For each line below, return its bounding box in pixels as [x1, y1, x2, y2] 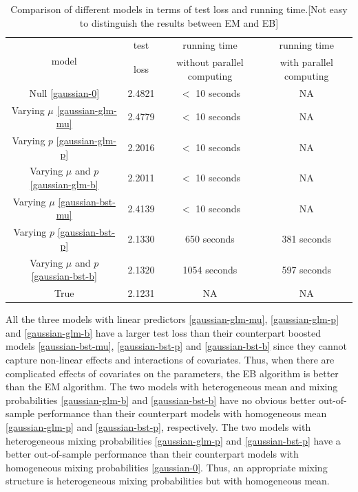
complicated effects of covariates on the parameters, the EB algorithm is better [6, 366, 339, 380]
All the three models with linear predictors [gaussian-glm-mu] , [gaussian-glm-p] [6, 312, 339, 326]
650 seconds [185, 232, 235, 246]
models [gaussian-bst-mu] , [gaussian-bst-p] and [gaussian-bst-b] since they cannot [6, 339, 347, 353]
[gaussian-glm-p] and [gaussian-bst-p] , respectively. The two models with [6, 420, 311, 434]
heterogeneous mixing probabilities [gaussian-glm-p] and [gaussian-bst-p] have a [6, 433, 341, 447]
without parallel [176, 55, 244, 69]
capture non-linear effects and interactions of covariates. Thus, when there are [6, 353, 335, 367]
